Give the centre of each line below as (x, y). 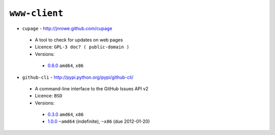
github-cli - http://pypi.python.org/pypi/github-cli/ (78, 77)
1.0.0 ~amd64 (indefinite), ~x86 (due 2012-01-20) (99, 121)
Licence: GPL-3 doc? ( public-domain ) (82, 47)
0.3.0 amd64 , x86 (66, 115)
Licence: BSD (49, 96)
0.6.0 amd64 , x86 (66, 65)
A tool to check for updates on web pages (79, 40)
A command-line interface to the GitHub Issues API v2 (92, 88)
